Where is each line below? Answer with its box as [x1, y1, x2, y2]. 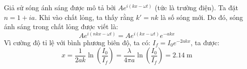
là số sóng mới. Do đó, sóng [161, 12, 243, 22]
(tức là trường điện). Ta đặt [155, 2, 238, 12]
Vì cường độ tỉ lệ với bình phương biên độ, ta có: [4, 37, 150, 47]
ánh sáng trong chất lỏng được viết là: [4, 21, 118, 32]
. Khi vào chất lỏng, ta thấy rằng [35, 12, 134, 22]
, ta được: [190, 37, 220, 47]
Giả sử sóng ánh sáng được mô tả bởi [4, 2, 116, 12]
